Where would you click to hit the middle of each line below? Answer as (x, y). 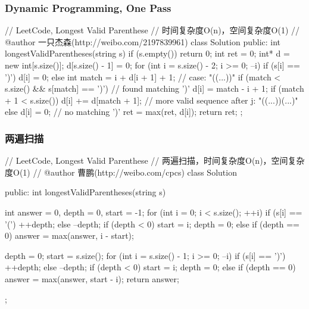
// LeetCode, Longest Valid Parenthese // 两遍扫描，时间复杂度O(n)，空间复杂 (155, 160)
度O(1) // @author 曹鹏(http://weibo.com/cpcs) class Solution (121, 172)
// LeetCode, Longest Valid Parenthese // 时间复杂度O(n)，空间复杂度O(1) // (152, 30)
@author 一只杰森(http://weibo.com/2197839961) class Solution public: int (143, 41)
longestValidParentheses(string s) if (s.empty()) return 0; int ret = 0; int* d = (147, 53)
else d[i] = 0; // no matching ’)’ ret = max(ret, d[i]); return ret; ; (124, 112)
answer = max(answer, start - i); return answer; (92, 278)
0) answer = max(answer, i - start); (69, 235)
